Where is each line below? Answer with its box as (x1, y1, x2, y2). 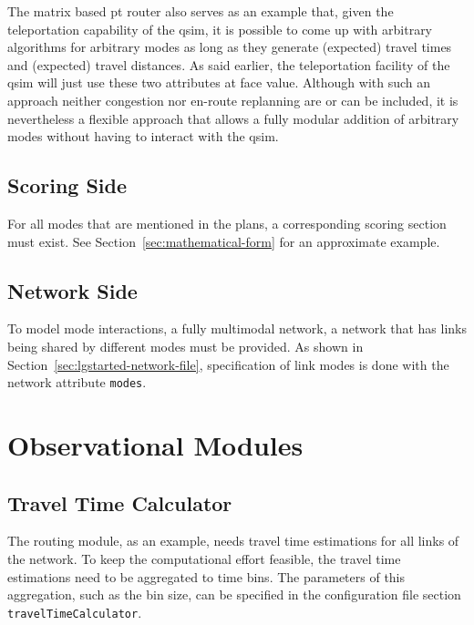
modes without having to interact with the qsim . (7, 127, 279, 146)
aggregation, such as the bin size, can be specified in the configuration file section (7, 585, 461, 604)
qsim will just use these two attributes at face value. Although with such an (7, 73, 431, 92)
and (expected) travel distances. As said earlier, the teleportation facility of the (7, 55, 450, 74)
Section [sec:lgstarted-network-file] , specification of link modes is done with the (7, 354, 449, 374)
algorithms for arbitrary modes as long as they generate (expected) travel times (7, 37, 452, 56)
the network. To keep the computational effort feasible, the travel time (7, 548, 401, 568)
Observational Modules (7, 425, 304, 463)
